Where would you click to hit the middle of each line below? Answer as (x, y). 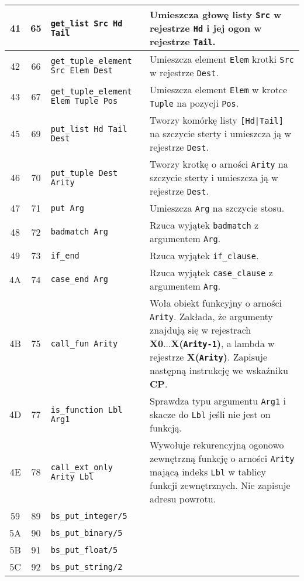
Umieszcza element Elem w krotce (219, 89)
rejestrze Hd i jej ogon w (206, 28)
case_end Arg (79, 279)
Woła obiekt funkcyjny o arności (216, 303)
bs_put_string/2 (87, 567)
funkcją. (166, 428)
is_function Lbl (87, 410)
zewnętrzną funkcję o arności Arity (222, 458)
